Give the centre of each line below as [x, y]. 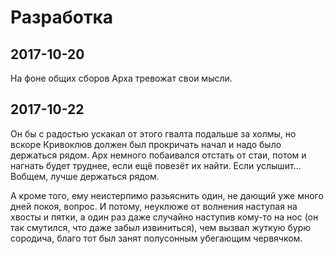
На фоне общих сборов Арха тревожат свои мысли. [121, 78]
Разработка [62, 17]
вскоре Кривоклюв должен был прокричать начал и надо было [146, 144]
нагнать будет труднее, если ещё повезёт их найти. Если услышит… [156, 165]
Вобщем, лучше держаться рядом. [85, 176]
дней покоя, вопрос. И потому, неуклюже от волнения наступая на [154, 206]
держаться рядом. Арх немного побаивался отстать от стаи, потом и [158, 155]
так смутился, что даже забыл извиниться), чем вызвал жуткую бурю [161, 227]
